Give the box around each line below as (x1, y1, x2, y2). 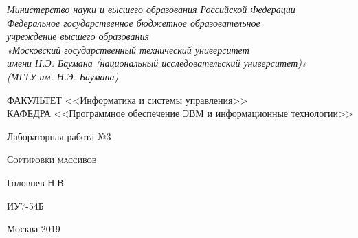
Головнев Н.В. (7, 175, 67, 189)
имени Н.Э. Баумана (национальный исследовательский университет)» (7, 56, 307, 70)
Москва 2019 (7, 221, 60, 236)
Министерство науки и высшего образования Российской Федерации (7, 2, 295, 16)
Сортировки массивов (7, 152, 97, 166)
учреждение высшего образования (7, 29, 150, 43)
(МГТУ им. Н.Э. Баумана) (7, 69, 119, 83)
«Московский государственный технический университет (7, 42, 249, 56)
